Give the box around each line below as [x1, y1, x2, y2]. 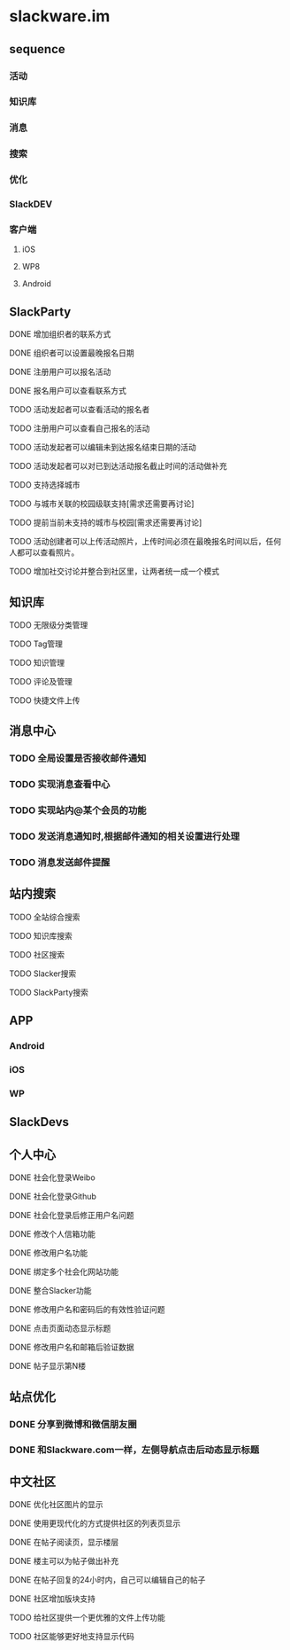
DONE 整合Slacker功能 [9, 1286, 92, 1296]
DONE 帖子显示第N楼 [9, 1361, 87, 1372]
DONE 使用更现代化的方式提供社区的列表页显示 [9, 1518, 181, 1529]
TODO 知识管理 [9, 658, 65, 669]
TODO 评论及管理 [9, 676, 73, 687]
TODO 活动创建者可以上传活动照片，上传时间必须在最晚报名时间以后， [9, 536, 267, 547]
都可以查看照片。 [16, 547, 80, 558]
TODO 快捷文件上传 [9, 695, 81, 706]
